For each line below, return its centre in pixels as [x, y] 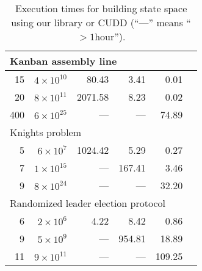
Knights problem [46, 132]
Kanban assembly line [63, 61]
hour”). [110, 36]
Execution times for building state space [101, 8]
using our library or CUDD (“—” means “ [101, 22]
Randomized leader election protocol [88, 203]
